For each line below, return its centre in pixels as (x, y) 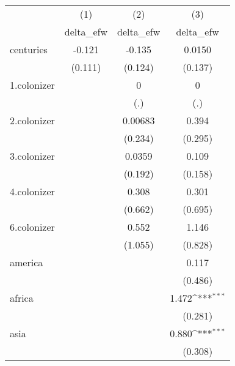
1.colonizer (32, 85)
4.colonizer (32, 191)
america (27, 262)
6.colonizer (32, 227)
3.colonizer (32, 156)
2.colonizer (32, 120)
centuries (29, 49)
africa (22, 298)
